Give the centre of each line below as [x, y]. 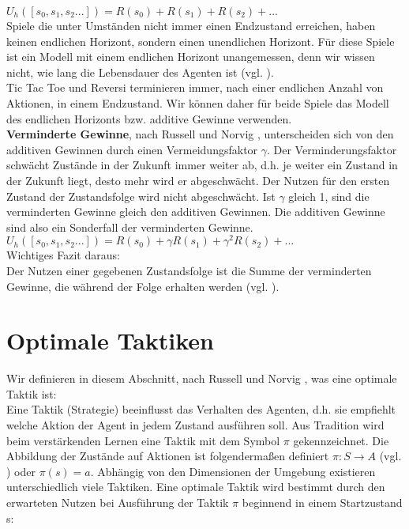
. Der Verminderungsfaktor [332, 149]
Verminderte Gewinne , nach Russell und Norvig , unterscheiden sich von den [200, 134]
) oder [21, 471]
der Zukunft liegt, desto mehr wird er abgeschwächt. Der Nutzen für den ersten [198, 180]
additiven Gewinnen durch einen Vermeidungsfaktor [132, 149]
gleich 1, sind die [329, 196]
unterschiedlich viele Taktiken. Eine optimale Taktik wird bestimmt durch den [196, 487]
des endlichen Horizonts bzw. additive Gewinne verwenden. [149, 118]
